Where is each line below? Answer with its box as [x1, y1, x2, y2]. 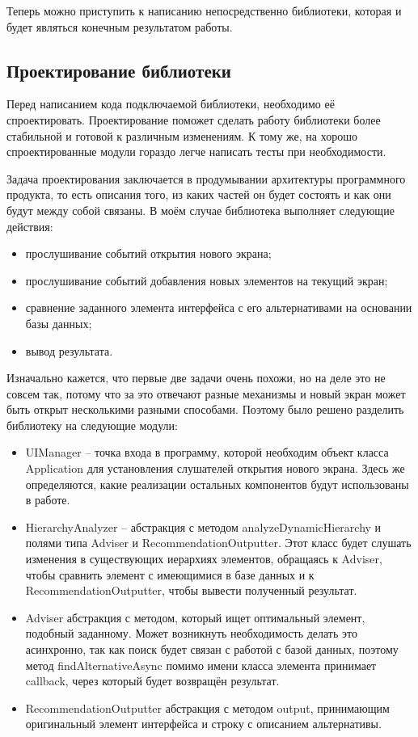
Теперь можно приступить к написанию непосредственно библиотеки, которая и [6, 2, 402, 19]
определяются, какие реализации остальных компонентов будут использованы [25, 475, 409, 492]
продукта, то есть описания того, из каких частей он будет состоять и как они [6, 186, 391, 203]
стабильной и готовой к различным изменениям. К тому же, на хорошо [6, 127, 357, 144]
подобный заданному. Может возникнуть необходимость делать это [25, 625, 357, 642]
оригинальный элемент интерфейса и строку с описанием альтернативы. [25, 715, 382, 732]
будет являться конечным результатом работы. [6, 18, 233, 35]
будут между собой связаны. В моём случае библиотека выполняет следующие [6, 201, 395, 218]
